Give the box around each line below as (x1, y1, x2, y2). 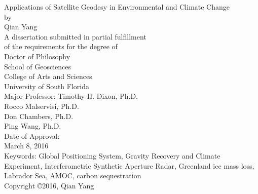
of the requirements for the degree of (4, 41, 118, 52)
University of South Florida (4, 81, 89, 91)
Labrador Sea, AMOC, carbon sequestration (4, 170, 141, 181)
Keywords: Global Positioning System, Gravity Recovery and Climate (4, 150, 220, 161)
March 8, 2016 (4, 140, 49, 151)
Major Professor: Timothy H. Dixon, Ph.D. (4, 91, 138, 101)
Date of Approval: (4, 130, 60, 141)
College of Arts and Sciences (4, 71, 92, 82)
